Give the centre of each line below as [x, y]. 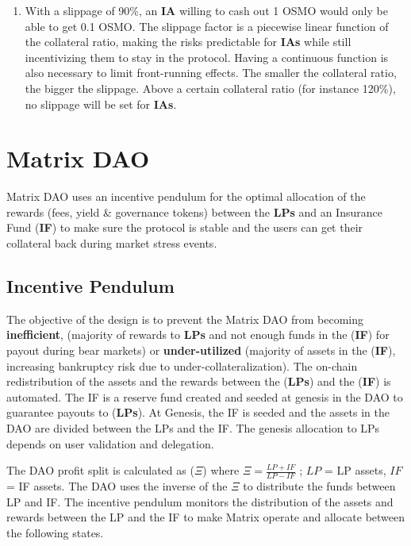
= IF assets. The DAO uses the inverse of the [117, 486]
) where [221, 470]
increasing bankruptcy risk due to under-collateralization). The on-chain [182, 365]
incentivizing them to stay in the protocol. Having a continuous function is [207, 57]
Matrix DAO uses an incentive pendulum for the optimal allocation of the [186, 196]
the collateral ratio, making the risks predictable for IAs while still [188, 42]
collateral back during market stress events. [112, 243]
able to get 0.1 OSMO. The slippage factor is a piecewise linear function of [207, 26]
